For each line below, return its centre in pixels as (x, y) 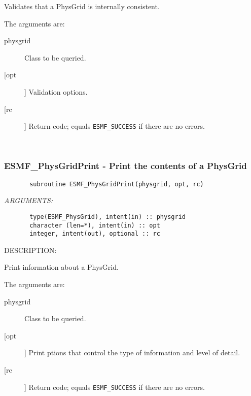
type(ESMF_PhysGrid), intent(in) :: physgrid (107, 217)
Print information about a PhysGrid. (61, 267)
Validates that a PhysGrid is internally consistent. (82, 6)
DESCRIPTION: (30, 250)
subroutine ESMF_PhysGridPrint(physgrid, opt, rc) (117, 184)
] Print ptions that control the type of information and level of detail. (132, 352)
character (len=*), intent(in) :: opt (95, 225)
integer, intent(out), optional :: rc (95, 234)
